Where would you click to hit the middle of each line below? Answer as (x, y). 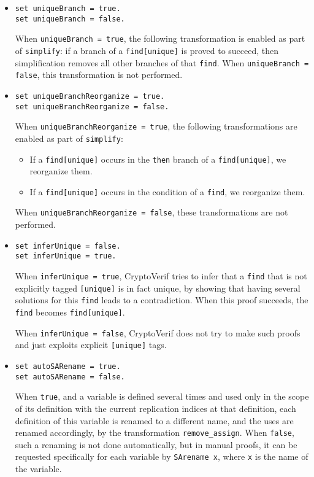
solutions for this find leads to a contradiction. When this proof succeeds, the (162, 300)
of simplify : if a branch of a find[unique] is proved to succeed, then (147, 50)
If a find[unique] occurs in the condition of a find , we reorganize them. (167, 191)
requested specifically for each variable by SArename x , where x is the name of (162, 456)
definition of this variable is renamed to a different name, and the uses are (154, 420)
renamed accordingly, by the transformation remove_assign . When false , (155, 432)
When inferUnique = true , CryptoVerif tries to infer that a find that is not (161, 276)
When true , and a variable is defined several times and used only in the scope (162, 396)
